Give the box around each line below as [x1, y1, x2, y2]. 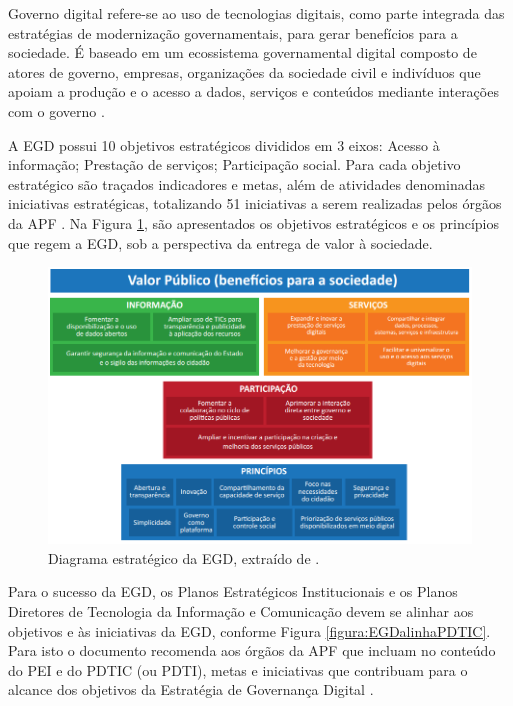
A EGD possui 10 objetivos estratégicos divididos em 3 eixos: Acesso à [8, 134, 440, 155]
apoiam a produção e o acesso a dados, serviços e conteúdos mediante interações [8, 81, 499, 102]
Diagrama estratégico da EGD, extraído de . [48, 547, 320, 568]
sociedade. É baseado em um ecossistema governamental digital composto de [8, 42, 477, 63]
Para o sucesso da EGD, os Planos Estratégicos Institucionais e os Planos [8, 581, 458, 602]
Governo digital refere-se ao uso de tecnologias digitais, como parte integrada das [8, 3, 505, 23]
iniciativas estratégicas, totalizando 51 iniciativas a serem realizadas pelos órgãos [8, 193, 502, 214]
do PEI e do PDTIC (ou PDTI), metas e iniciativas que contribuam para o [8, 659, 468, 680]
